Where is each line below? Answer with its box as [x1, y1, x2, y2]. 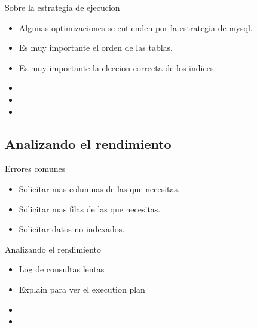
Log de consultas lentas [19, 263, 105, 275]
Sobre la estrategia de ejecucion [5, 1, 120, 13]
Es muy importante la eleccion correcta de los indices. [19, 61, 216, 74]
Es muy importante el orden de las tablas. [19, 41, 173, 54]
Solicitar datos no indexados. [19, 223, 125, 235]
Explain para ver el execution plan [19, 283, 145, 295]
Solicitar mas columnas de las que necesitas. [19, 182, 180, 195]
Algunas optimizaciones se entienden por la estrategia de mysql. [19, 21, 253, 34]
